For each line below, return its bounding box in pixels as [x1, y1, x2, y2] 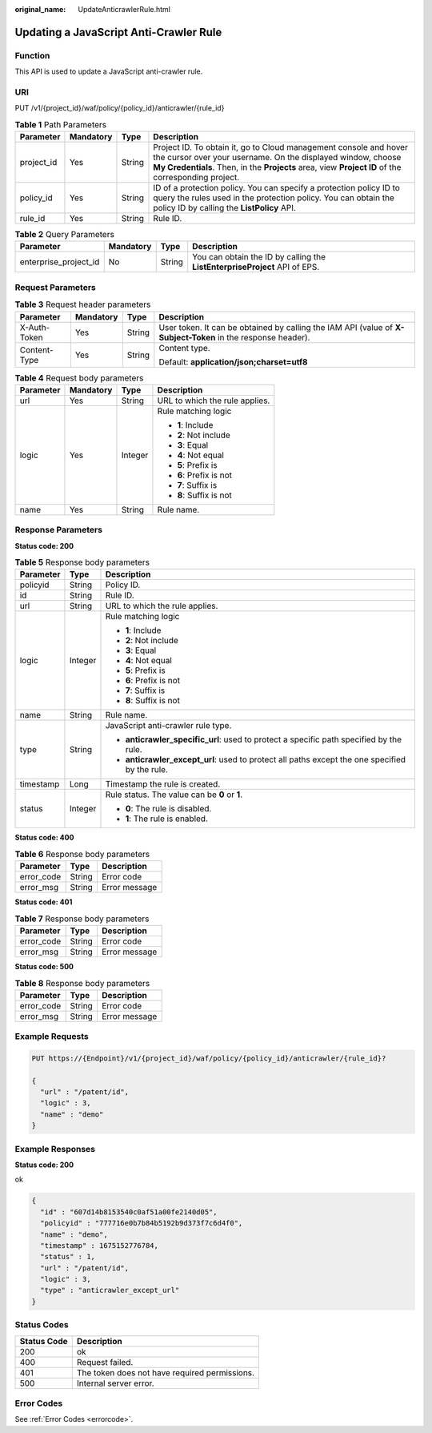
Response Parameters [14, 525, 103, 536]
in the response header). [217, 332, 310, 343]
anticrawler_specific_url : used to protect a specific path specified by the [125, 734, 402, 745]
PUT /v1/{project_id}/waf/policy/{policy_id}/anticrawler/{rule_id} [14, 103, 225, 113]
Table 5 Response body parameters [14, 557, 150, 568]
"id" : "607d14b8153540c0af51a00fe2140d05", [40, 1207, 218, 1217]
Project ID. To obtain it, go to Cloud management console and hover [153, 142, 408, 153]
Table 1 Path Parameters [14, 119, 107, 130]
